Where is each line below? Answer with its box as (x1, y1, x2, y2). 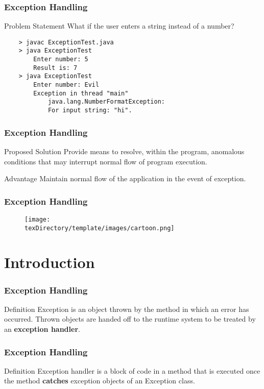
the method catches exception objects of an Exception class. (4, 375, 195, 386)
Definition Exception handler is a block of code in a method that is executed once (4, 365, 260, 376)
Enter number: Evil (33, 81, 100, 89)
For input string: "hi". (47, 107, 132, 114)
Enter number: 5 (33, 56, 88, 63)
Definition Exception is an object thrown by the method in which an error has (4, 303, 249, 314)
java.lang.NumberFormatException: (47, 98, 165, 106)
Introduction (4, 252, 95, 273)
